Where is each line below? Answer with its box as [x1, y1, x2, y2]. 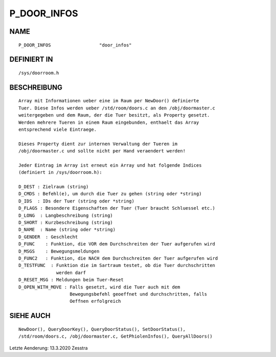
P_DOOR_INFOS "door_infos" [18, 42, 132, 48]
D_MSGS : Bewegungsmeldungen [18, 248, 100, 254]
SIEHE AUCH [9, 311, 51, 320]
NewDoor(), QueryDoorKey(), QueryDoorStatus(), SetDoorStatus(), [18, 326, 186, 332]
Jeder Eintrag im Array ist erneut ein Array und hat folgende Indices [18, 162, 202, 168]
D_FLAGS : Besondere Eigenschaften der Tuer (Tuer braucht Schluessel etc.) [18, 205, 216, 211]
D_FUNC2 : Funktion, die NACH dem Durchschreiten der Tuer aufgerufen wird [18, 255, 218, 261]
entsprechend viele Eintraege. [18, 126, 97, 132]
